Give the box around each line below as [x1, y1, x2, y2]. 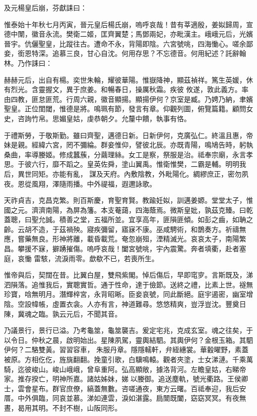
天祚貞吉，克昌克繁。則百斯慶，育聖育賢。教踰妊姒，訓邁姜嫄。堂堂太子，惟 [4, 195, 253, 205]
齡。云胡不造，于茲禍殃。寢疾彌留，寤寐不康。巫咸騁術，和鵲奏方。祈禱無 [4, 224, 246, 234]
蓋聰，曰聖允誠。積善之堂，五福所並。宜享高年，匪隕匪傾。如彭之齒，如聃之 [4, 214, 253, 225]
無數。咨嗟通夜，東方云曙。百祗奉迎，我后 [100, 383, 239, 393]
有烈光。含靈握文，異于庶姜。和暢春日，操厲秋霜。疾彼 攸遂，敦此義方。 [4, 84, 242, 94]
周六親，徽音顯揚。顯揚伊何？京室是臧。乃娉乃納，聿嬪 [73, 93, 253, 104]
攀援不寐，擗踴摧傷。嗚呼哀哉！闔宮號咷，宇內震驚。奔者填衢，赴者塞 [17, 243, 246, 254]
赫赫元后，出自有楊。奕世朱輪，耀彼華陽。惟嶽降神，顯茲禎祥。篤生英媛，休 [4, 74, 253, 85]
